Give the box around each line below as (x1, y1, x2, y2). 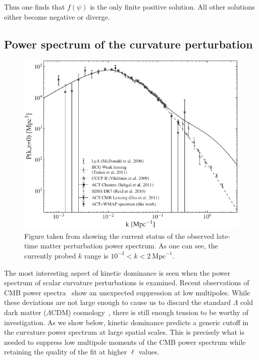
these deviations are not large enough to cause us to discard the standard (4, 297, 231, 307)
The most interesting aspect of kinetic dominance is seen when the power (4, 267, 231, 278)
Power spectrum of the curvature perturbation (4, 36, 253, 52)
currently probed (24, 250, 76, 261)
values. (138, 346, 160, 357)
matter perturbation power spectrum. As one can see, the (40, 240, 218, 251)
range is (84, 250, 109, 261)
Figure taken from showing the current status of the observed (24, 230, 214, 241)
